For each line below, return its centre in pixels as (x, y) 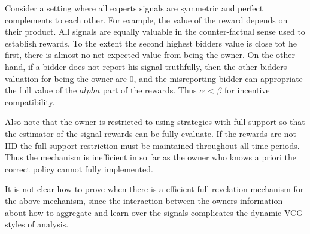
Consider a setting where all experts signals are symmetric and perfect (134, 8)
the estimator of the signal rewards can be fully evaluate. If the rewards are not (151, 133)
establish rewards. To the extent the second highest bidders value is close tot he (151, 43)
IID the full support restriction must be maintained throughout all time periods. (152, 145)
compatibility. (30, 101)
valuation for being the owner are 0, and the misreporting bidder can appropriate (154, 78)
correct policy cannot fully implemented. (79, 168)
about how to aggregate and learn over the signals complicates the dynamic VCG (154, 212)
